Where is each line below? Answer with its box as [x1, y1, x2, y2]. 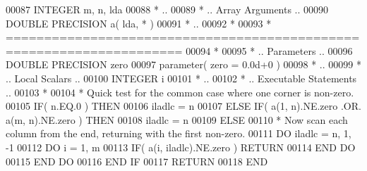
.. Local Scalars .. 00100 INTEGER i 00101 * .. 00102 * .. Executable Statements [6, 70, 357, 85]
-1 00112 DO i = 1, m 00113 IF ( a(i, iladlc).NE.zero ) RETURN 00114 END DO [6, 139, 356, 154]
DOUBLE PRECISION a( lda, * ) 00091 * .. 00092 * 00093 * [6, 15, 272, 30]
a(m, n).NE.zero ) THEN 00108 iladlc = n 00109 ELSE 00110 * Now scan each [6, 112, 348, 127]
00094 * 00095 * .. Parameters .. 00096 [186, 43, 353, 58]
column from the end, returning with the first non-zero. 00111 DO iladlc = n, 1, [6, 126, 351, 141]
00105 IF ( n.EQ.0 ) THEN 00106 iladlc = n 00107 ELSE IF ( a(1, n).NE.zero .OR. [6, 99, 361, 113]
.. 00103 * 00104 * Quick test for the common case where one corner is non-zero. [6, 84, 354, 99]
